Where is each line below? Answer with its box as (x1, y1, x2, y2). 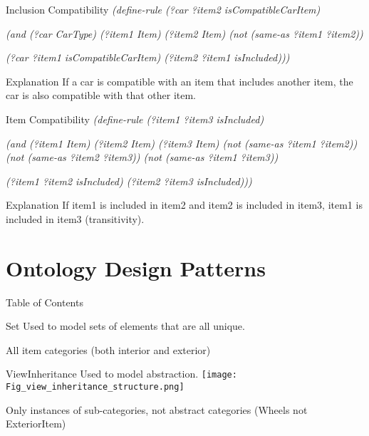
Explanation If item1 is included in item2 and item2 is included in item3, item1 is (6, 197, 363, 212)
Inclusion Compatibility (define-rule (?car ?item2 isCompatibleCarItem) (6, 2, 321, 16)
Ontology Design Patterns (6, 253, 266, 282)
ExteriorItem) (6, 416, 66, 431)
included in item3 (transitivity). (6, 211, 145, 226)
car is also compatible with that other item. (6, 88, 196, 103)
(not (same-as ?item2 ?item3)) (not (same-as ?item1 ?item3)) (6, 150, 279, 165)
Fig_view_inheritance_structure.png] (6, 382, 184, 393)
